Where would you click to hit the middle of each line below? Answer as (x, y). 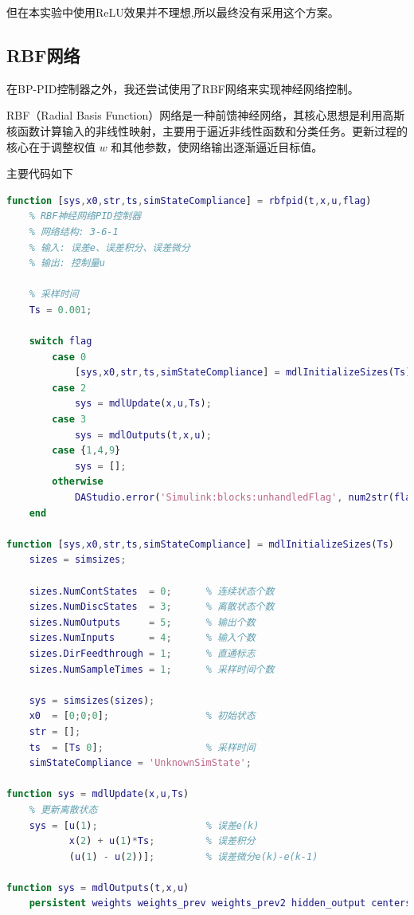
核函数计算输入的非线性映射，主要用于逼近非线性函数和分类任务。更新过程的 (207, 130)
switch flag (61, 342)
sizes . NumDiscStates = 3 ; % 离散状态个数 (152, 607)
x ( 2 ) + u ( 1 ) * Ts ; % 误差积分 (162, 841)
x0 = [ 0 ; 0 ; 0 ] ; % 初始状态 (142, 716)
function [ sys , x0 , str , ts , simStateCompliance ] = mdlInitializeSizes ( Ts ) (200, 544)
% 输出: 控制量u (67, 263)
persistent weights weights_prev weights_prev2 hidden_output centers (220, 903)
